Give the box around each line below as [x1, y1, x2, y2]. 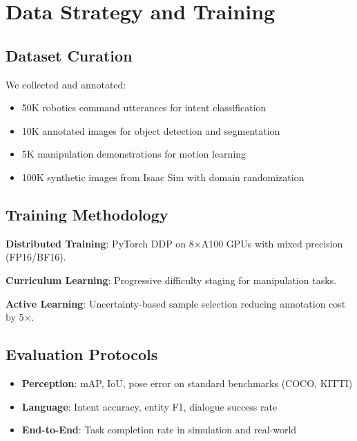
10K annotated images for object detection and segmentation [21, 123, 280, 138]
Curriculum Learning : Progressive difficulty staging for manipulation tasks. [6, 272, 337, 287]
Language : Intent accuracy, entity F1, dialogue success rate [21, 399, 278, 413]
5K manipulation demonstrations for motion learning [21, 147, 247, 161]
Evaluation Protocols [6, 344, 158, 365]
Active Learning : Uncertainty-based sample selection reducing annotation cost [6, 296, 346, 310]
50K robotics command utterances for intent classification [21, 100, 267, 115]
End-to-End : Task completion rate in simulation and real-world [21, 422, 297, 437]
